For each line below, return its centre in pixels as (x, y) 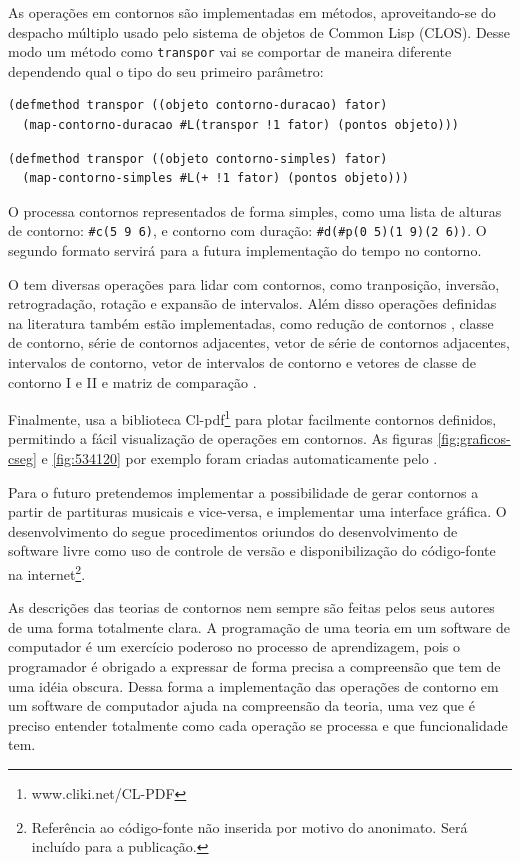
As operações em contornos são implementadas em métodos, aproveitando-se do (252, 12)
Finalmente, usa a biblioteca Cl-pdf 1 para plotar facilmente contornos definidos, (252, 417)
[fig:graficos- (474, 438)
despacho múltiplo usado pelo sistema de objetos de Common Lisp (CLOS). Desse (259, 31)
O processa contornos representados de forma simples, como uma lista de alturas (255, 210)
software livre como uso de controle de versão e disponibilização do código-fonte (252, 550)
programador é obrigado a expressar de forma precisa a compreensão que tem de (254, 666)
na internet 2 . (47, 572)
